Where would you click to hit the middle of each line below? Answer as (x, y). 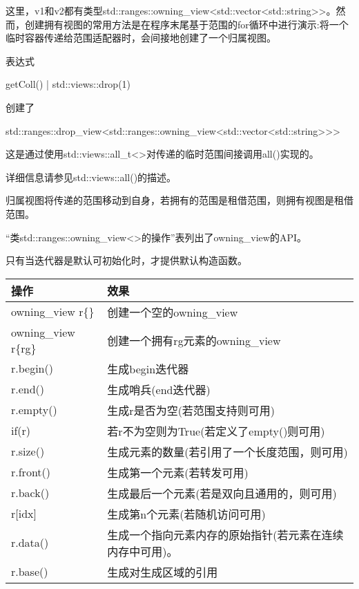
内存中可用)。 (143, 551)
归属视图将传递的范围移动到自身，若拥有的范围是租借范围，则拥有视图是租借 (179, 200)
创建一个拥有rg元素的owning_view (194, 340)
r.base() (30, 572)
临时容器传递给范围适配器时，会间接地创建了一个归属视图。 (141, 38)
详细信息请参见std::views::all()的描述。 (91, 177)
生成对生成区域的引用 (163, 572)
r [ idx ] (24, 514)
